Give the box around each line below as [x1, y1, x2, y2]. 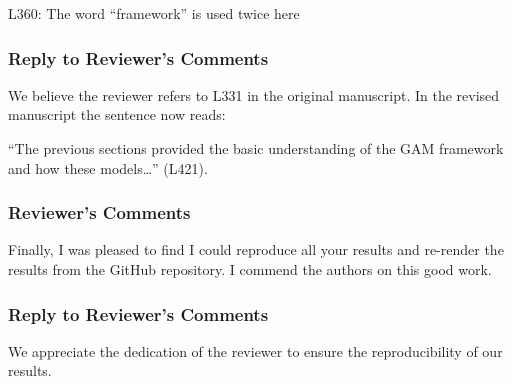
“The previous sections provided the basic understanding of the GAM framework [8, 138, 504, 158]
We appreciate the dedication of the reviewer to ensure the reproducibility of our [8, 340, 503, 361]
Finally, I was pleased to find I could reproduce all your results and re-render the [8, 239, 504, 260]
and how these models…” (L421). [8, 157, 208, 178]
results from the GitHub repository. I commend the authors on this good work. [8, 259, 492, 279]
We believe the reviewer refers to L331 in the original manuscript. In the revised [8, 84, 500, 105]
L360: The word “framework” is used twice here [8, 3, 300, 23]
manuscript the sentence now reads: [8, 104, 226, 125]
